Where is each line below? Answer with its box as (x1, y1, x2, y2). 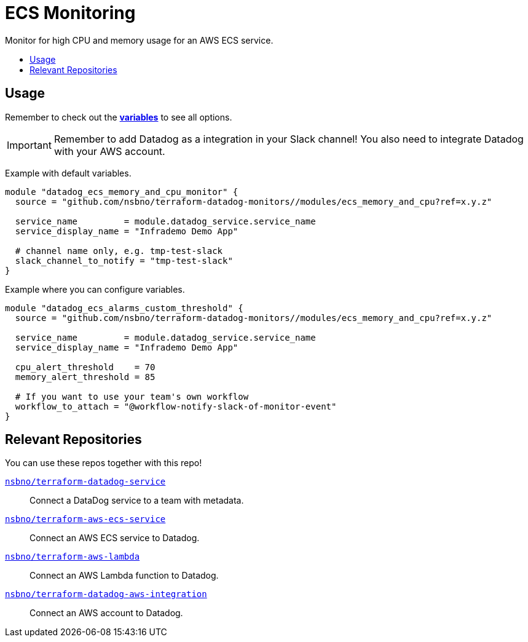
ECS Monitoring (5, 2, 136, 23)
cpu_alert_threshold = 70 (15, 362, 156, 372)
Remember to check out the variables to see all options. (5, 111, 232, 122)
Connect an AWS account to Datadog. (30, 608, 183, 619)
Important (7, 138, 52, 151)
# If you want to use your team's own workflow (15, 391, 249, 402)
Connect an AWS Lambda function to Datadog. (30, 570, 219, 581)
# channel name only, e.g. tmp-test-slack (15, 245, 223, 256)
